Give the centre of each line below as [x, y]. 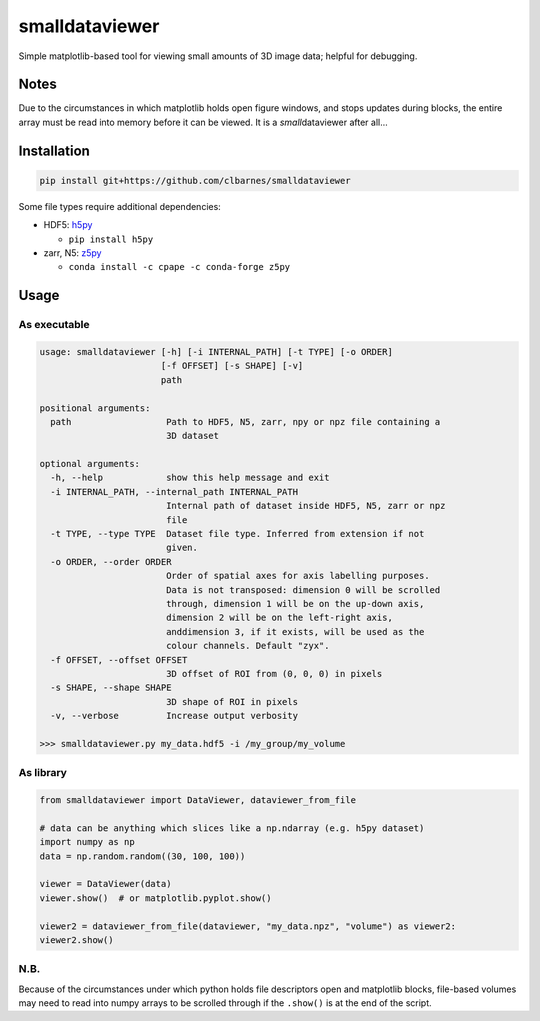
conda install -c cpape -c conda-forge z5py [179, 267]
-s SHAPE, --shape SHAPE [111, 688]
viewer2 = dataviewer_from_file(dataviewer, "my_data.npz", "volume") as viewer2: [248, 926]
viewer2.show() [76, 939]
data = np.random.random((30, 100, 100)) [142, 856]
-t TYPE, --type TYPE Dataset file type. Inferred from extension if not [237, 534]
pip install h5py [111, 239]
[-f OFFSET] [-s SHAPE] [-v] [232, 366]
